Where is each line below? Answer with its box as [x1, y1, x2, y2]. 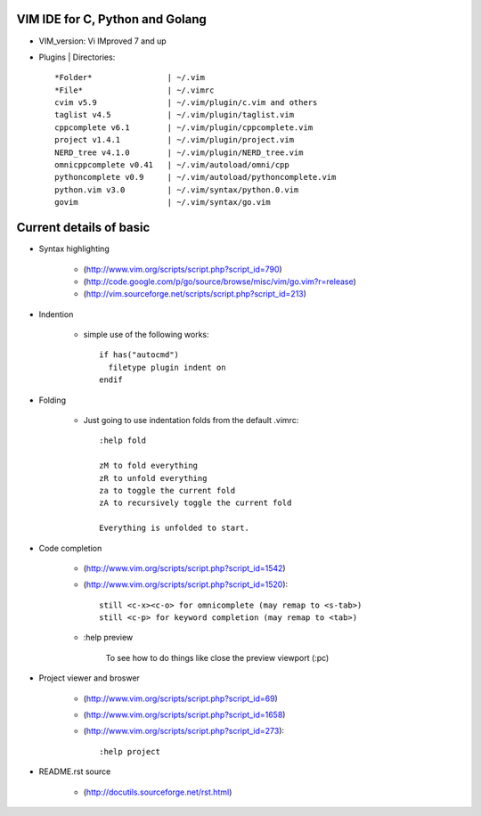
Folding [38, 395, 67, 405]
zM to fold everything [99, 461, 199, 471]
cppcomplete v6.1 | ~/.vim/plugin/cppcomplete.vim [54, 122, 314, 133]
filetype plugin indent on [108, 362, 226, 372]
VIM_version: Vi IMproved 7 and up [38, 36, 167, 46]
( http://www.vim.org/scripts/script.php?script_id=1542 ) [83, 562, 286, 574]
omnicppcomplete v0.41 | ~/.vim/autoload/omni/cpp [54, 160, 289, 170]
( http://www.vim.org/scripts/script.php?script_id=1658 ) [83, 709, 286, 721]
